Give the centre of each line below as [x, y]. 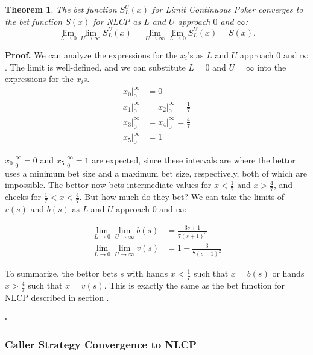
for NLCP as [117, 21]
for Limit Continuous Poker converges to [228, 9]
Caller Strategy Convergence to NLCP [101, 344]
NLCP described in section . [57, 297]
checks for [23, 197]
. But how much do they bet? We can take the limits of [182, 197]
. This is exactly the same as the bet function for [194, 285]
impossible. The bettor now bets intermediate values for [108, 185]
